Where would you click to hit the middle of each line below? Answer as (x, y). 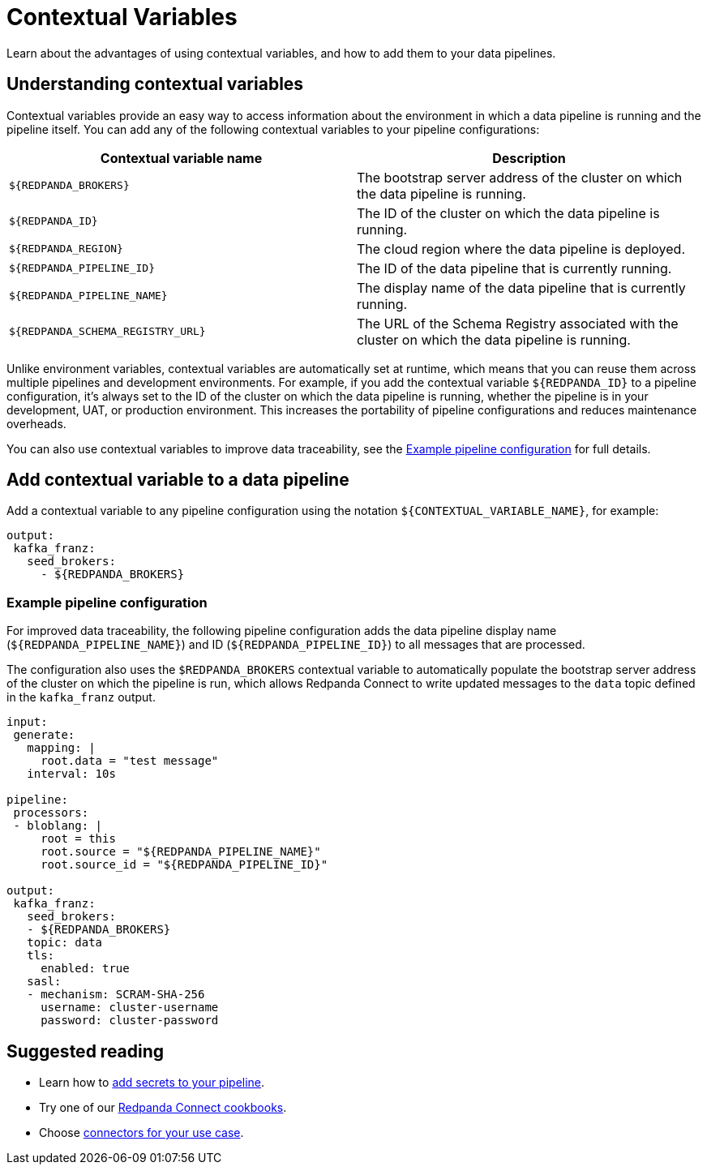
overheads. (36, 423)
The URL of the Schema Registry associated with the (518, 323)
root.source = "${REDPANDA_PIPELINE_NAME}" (181, 852)
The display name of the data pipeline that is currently (521, 287)
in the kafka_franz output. (81, 697)
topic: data (65, 943)
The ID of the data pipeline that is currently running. (514, 268)
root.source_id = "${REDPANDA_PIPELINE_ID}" (184, 865)
